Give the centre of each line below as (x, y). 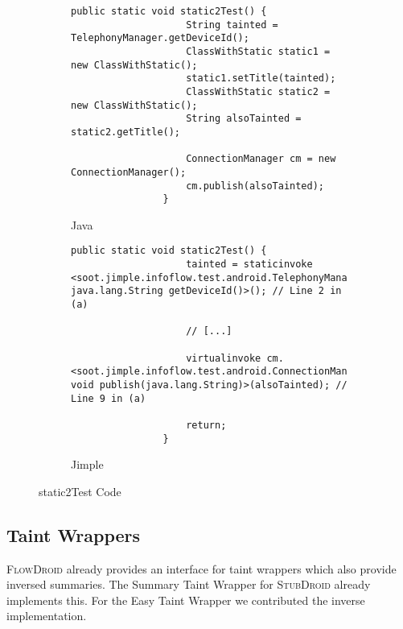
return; (206, 425)
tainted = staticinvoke (249, 265)
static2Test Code (80, 491)
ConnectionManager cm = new (261, 159)
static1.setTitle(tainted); (261, 79)
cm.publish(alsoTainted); (255, 186)
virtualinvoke (224, 358)
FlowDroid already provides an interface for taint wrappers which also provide (201, 568)
